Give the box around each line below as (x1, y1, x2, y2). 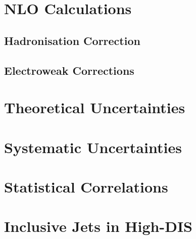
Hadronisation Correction (4, 32, 140, 48)
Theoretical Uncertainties (4, 97, 185, 118)
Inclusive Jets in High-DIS (4, 216, 192, 236)
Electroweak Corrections (4, 62, 134, 78)
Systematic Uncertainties (4, 136, 182, 157)
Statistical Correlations (4, 176, 168, 197)
